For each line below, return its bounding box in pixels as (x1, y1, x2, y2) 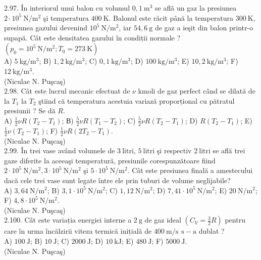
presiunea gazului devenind (4, 22, 88, 33)
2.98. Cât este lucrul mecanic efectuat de (4, 85, 130, 96)
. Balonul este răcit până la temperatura (109, 12, 234, 23)
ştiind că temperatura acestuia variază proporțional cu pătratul (38, 95, 235, 106)
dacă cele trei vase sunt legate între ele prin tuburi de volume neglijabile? (4, 175, 231, 185)
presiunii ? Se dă (4, 105, 56, 116)
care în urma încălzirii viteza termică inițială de (4, 226, 152, 236)
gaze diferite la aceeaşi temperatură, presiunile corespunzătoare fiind (4, 155, 216, 165)
